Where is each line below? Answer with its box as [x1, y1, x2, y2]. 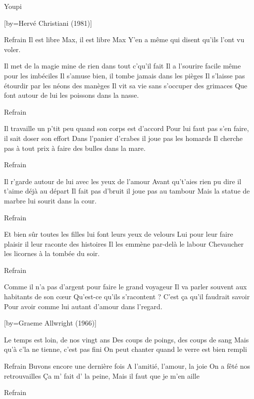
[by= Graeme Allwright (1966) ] [4, 318, 97, 328]
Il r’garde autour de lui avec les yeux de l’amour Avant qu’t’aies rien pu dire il [4, 176, 242, 186]
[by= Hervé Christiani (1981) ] [4, 17, 92, 28]
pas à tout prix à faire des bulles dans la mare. [4, 142, 146, 153]
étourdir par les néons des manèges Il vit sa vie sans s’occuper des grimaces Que [4, 80, 248, 90]
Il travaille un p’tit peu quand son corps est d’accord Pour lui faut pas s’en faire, [4, 123, 249, 133]
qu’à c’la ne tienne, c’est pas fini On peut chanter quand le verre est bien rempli [4, 344, 247, 354]
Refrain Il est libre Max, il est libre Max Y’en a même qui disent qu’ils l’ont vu [4, 34, 245, 45]
